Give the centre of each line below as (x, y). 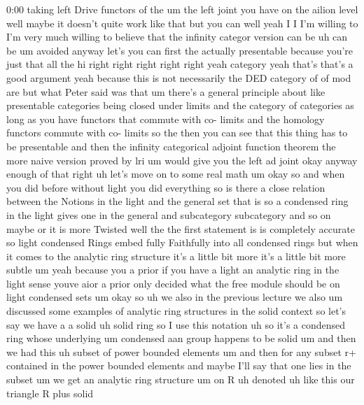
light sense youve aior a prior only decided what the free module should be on (173, 283)
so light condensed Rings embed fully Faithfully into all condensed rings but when (182, 242)
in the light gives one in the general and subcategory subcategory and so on (169, 214)
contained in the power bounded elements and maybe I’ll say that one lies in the (179, 365)
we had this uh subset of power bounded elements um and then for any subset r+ (181, 351)
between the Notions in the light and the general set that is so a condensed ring (177, 201)
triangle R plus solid (50, 393)
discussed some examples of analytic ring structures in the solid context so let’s (176, 311)
